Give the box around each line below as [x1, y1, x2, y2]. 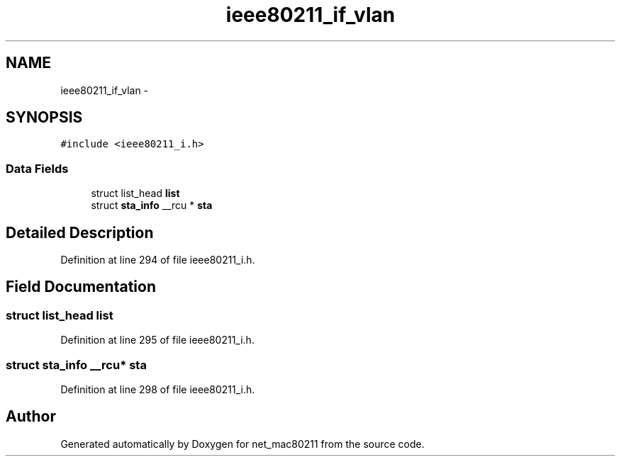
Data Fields [6, 161, 69, 176]
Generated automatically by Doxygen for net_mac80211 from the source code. [60, 437, 425, 450]
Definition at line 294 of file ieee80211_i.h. [60, 254, 255, 266]
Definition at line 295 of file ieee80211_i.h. [60, 334, 254, 346]
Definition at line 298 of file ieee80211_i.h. [60, 383, 255, 395]
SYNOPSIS [6, 108, 83, 127]
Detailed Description [6, 223, 154, 242]
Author [6, 407, 56, 426]
